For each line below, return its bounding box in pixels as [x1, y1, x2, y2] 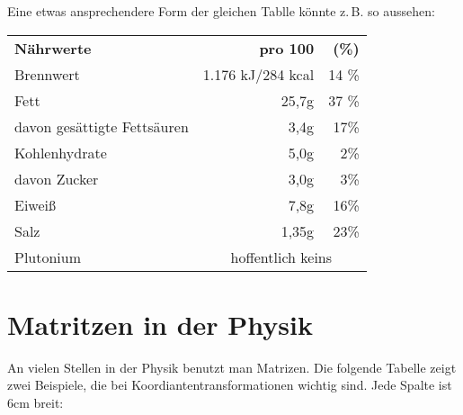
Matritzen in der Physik [7, 305, 313, 342]
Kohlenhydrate [14, 141, 107, 163]
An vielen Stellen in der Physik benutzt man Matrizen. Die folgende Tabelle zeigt [7, 357, 457, 376]
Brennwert [14, 63, 80, 85]
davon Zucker [14, 167, 99, 189]
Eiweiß [14, 194, 57, 215]
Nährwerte [14, 37, 92, 59]
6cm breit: [7, 392, 64, 411]
